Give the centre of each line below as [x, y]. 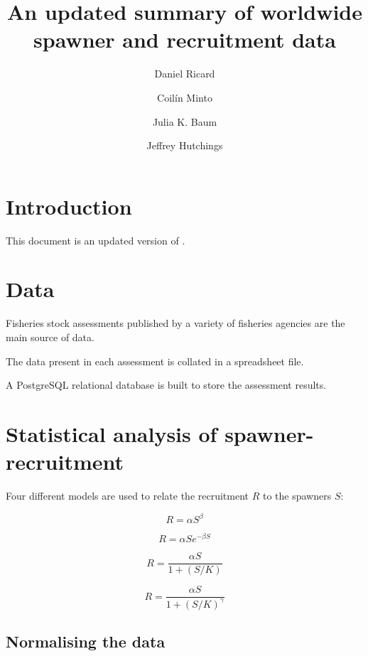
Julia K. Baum [185, 121]
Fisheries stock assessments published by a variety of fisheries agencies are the [175, 323]
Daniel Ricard [185, 74]
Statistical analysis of [112, 433]
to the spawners [297, 496]
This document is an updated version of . [96, 240]
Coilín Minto [185, 97]
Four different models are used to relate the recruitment [128, 496]
